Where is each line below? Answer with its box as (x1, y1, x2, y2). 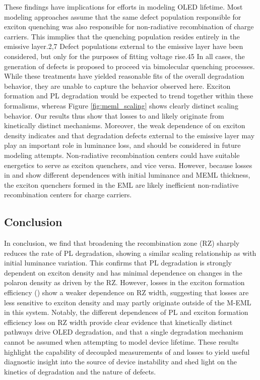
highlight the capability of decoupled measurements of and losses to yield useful (4, 346, 250, 357)
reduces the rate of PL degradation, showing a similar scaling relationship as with (4, 247, 256, 258)
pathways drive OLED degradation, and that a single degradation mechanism (4, 327, 243, 337)
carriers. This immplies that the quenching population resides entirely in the (4, 31, 240, 41)
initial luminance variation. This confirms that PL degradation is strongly (4, 257, 232, 268)
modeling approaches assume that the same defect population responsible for (4, 11, 241, 22)
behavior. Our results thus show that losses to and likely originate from (4, 110, 224, 121)
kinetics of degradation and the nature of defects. (4, 366, 156, 376)
